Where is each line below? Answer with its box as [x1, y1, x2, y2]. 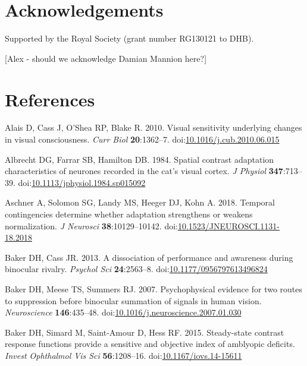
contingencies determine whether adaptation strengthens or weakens [5, 208, 253, 220]
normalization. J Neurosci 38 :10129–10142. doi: [5, 219, 178, 232]
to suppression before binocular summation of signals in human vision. [5, 294, 262, 307]
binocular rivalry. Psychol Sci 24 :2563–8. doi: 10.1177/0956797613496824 [5, 263, 268, 275]
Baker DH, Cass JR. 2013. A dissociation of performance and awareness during [5, 251, 293, 263]
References [5, 87, 95, 111]
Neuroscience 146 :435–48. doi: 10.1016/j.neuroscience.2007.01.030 [5, 306, 242, 318]
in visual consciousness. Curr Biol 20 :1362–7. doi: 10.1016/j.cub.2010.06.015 [5, 133, 280, 146]
